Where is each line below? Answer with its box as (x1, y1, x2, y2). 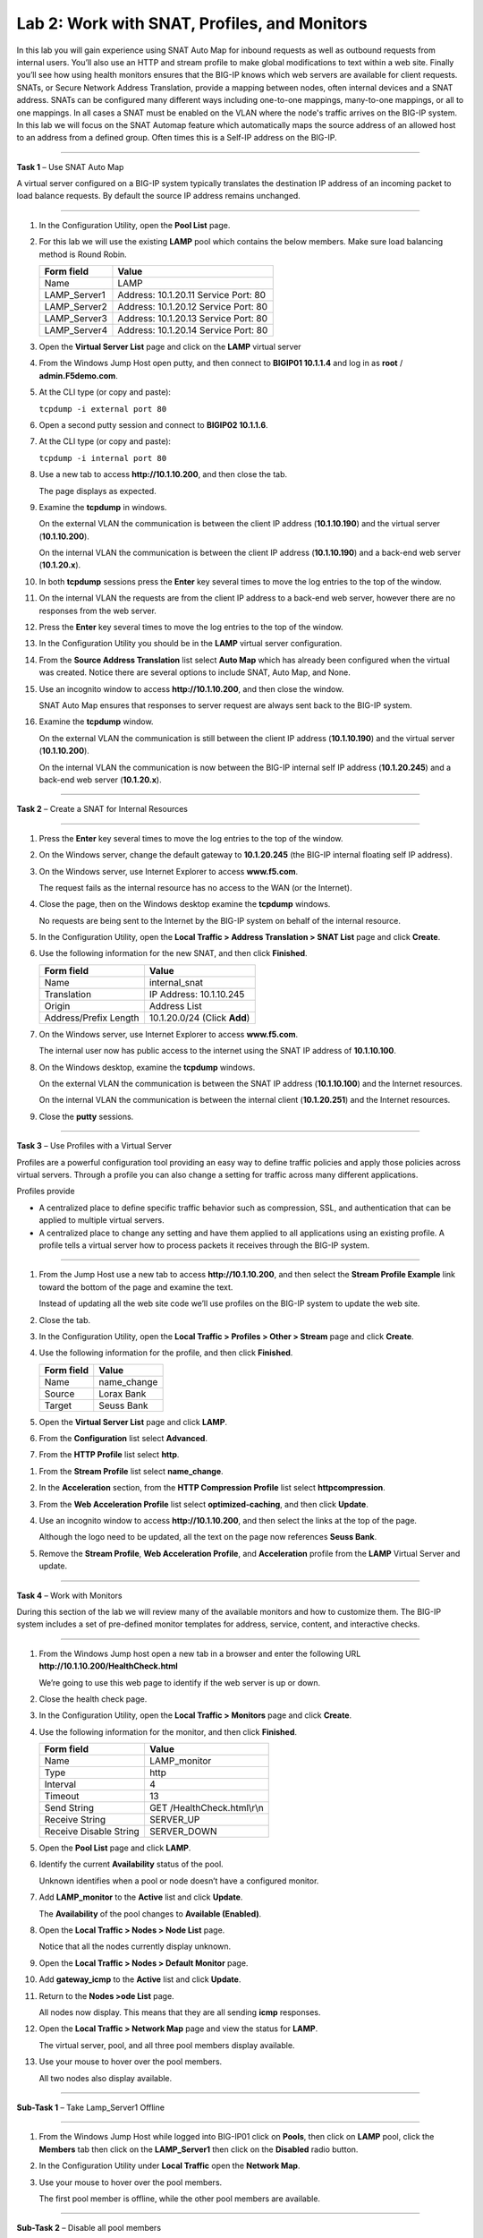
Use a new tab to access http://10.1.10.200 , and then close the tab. (38, 469, 288, 480)
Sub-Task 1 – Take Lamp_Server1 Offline (16, 2102, 165, 2113)
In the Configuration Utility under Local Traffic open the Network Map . (38, 2160, 301, 2171)
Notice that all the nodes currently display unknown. (38, 1941, 232, 1952)
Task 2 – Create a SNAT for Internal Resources (16, 804, 188, 815)
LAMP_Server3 (44, 312, 107, 325)
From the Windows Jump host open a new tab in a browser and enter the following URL (38, 1648, 361, 1659)
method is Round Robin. (38, 249, 127, 260)
